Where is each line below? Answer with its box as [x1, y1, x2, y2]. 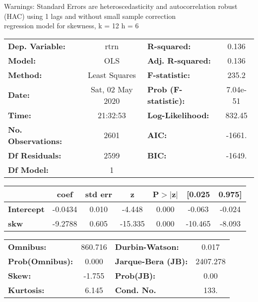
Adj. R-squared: [147, 54, 211, 66]
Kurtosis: [8, 284, 45, 296]
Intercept [8, 203, 45, 215]
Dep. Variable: [8, 40, 65, 52]
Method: [8, 69, 42, 80]
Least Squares [87, 69, 136, 80]
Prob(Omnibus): [8, 255, 73, 267]
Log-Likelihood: [147, 109, 209, 121]
